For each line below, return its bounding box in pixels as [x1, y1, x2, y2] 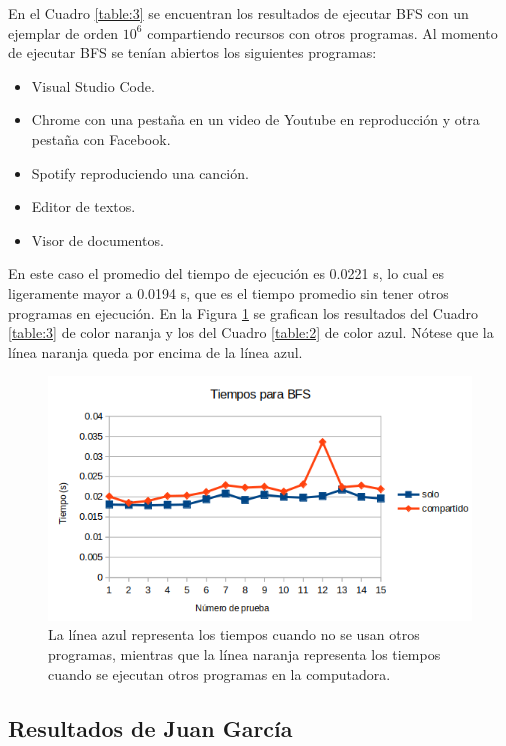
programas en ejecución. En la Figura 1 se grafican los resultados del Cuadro [8, 302, 479, 323]
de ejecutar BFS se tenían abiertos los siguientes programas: [8, 42, 377, 63]
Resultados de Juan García [8, 712, 293, 743]
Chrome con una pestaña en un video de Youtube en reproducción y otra [31, 109, 480, 130]
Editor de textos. [31, 196, 136, 217]
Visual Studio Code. [31, 75, 155, 96]
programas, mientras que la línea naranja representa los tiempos [48, 644, 441, 665]
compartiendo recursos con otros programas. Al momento [147, 22, 498, 43]
